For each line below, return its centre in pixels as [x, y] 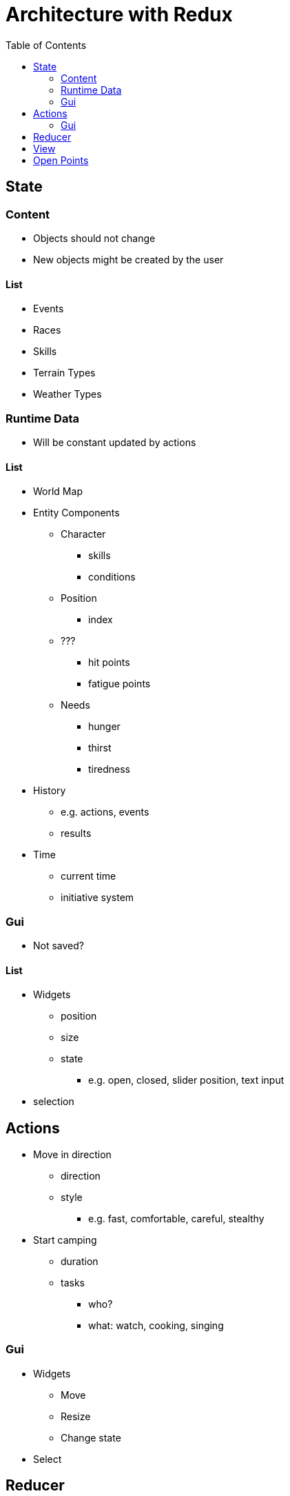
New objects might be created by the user [128, 259]
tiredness [109, 769]
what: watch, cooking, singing [156, 1325]
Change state [91, 1437]
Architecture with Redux [119, 14]
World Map [58, 492]
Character [83, 534]
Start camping [65, 1240]
